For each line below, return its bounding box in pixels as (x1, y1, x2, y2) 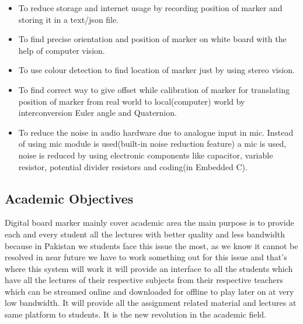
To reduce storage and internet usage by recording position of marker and (18, 2, 283, 13)
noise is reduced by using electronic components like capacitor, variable (18, 149, 273, 161)
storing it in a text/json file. (18, 13, 119, 25)
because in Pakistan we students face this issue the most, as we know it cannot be (5, 239, 298, 251)
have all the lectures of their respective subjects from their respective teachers (5, 274, 283, 286)
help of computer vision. (18, 44, 105, 56)
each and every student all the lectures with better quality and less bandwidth (5, 228, 285, 240)
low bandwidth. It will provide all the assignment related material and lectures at (5, 297, 297, 309)
